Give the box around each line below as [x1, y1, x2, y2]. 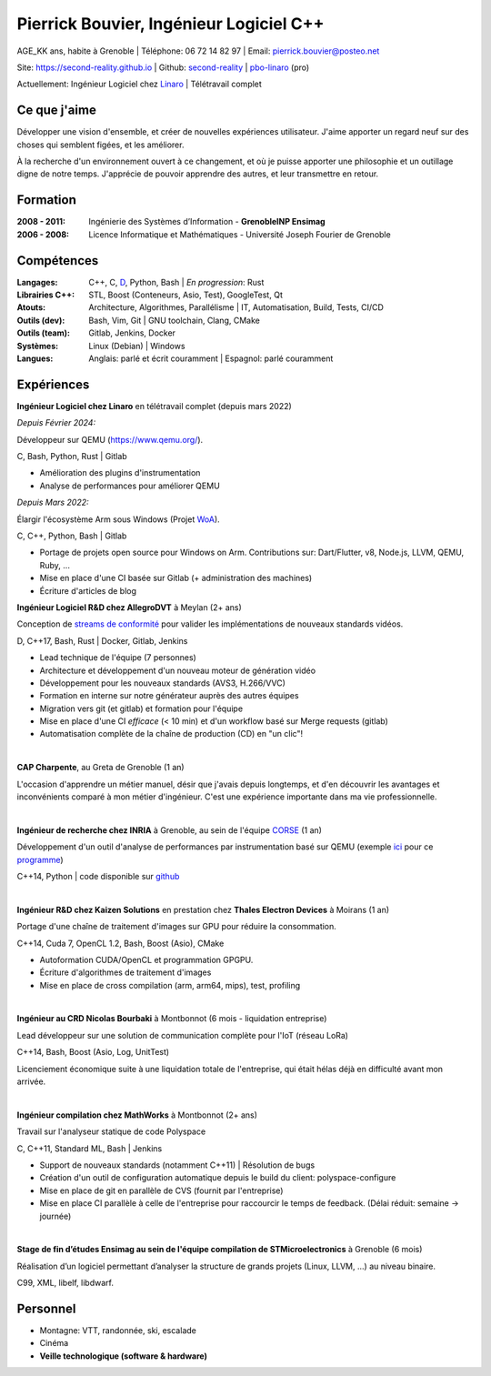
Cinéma [39, 1338, 69, 1349]
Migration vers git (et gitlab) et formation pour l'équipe [39, 703, 244, 714]
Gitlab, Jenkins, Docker [88, 327, 176, 338]
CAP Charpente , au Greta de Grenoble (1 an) [16, 762, 185, 773]
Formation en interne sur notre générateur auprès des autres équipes [39, 690, 299, 701]
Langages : [16, 276, 58, 287]
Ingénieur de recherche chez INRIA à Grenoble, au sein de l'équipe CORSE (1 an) [16, 824, 323, 836]
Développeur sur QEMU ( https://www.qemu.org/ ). [16, 434, 204, 445]
